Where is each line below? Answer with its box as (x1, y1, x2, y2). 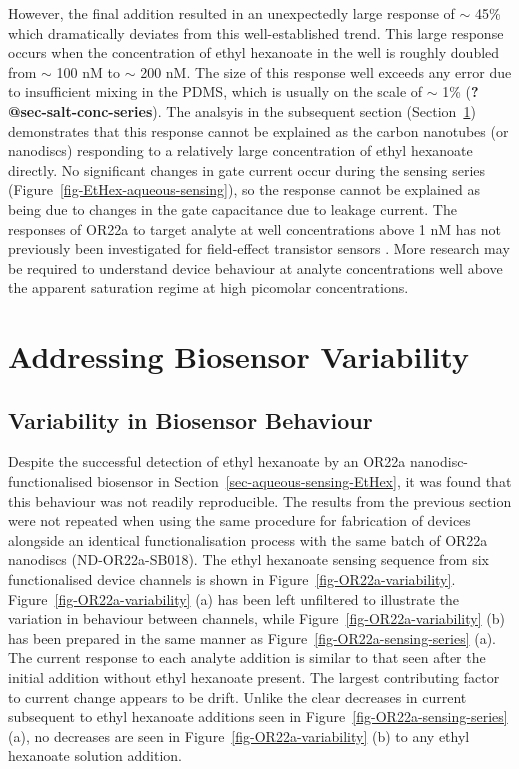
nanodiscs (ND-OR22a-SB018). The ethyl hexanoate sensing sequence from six (8, 549, 489, 570)
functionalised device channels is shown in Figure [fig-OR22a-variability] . (8, 569, 456, 590)
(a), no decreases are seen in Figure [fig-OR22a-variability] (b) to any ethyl (8, 725, 470, 746)
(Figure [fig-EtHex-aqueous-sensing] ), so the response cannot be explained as (8, 179, 480, 200)
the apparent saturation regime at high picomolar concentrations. (8, 277, 409, 298)
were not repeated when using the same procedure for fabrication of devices (8, 510, 471, 531)
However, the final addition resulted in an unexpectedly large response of (8, 3, 455, 23)
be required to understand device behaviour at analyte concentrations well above (8, 257, 503, 278)
